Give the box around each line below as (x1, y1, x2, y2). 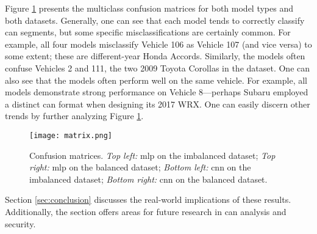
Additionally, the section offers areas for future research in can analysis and (5, 205, 287, 218)
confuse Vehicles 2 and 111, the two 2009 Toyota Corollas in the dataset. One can (5, 61, 310, 74)
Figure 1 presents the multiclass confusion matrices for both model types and (5, 2, 293, 14)
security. (5, 217, 36, 230)
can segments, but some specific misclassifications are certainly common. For (5, 26, 291, 38)
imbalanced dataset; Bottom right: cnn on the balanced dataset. (29, 172, 268, 185)
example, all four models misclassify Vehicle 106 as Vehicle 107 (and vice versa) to (5, 37, 312, 50)
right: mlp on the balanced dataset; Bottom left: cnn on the (29, 161, 251, 174)
